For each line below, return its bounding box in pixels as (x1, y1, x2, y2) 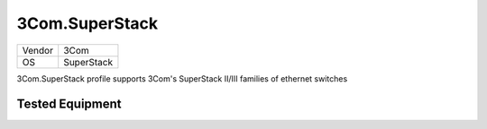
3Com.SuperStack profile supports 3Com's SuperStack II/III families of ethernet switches (16, 73, 348, 84)
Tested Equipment (16, 97, 122, 112)
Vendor (22, 44, 54, 56)
